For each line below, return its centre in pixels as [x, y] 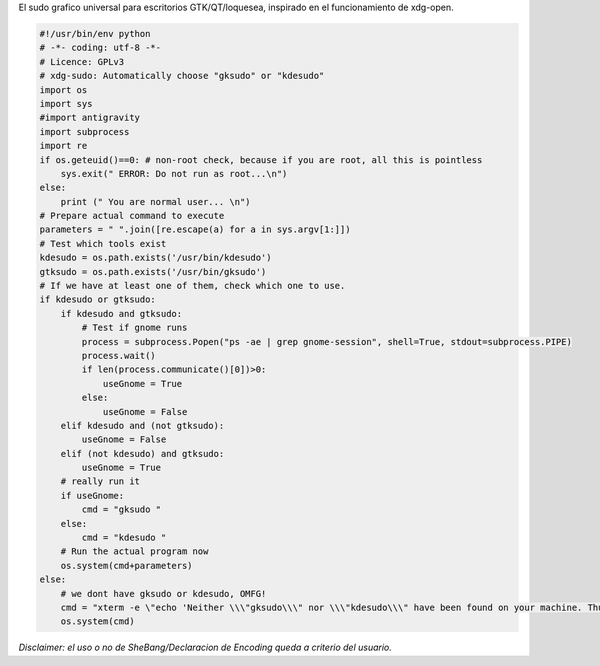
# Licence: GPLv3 [82, 61]
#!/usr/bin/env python [95, 33]
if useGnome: [92, 495]
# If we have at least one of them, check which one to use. [192, 286]
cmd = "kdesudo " [124, 538]
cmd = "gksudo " [121, 509]
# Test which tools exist [103, 243]
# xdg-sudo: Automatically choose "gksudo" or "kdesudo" [182, 76]
